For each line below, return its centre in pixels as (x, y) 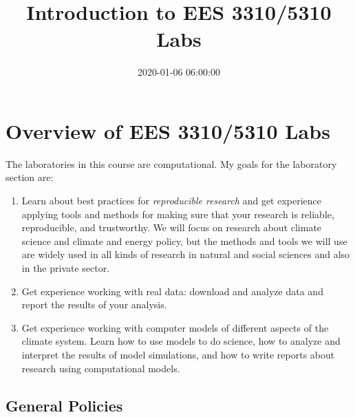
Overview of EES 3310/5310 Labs (168, 130)
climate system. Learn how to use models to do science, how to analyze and (181, 341)
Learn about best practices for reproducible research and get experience (172, 201)
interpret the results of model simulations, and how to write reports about (178, 354)
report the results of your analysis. (94, 304)
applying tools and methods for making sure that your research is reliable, (178, 214)
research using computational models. (101, 368)
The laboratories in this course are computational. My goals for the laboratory (171, 163)
